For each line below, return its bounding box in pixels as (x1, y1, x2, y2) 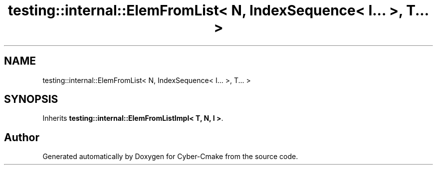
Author (4, 131, 39, 144)
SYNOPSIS (4, 93, 58, 106)
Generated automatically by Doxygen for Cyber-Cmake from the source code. (42, 152, 298, 161)
